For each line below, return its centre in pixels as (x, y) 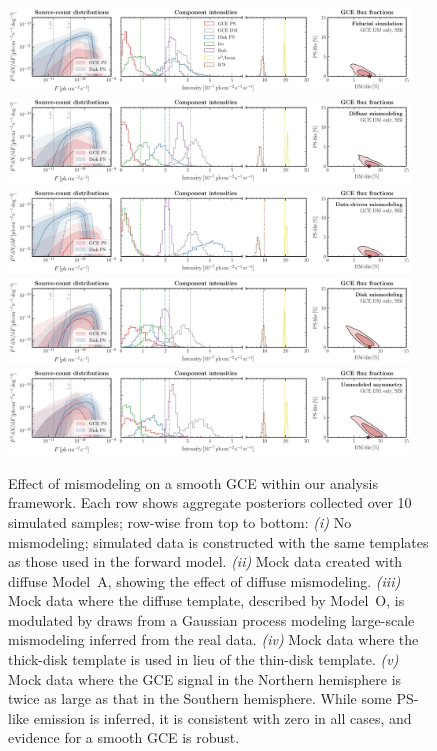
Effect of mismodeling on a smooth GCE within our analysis (193, 482)
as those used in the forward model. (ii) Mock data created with (205, 561)
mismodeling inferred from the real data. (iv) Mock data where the (213, 639)
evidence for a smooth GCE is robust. (124, 737)
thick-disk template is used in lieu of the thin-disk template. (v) (203, 659)
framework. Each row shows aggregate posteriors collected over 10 (210, 502)
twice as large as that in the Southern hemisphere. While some (200, 698)
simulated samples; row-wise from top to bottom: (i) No (180, 521)
